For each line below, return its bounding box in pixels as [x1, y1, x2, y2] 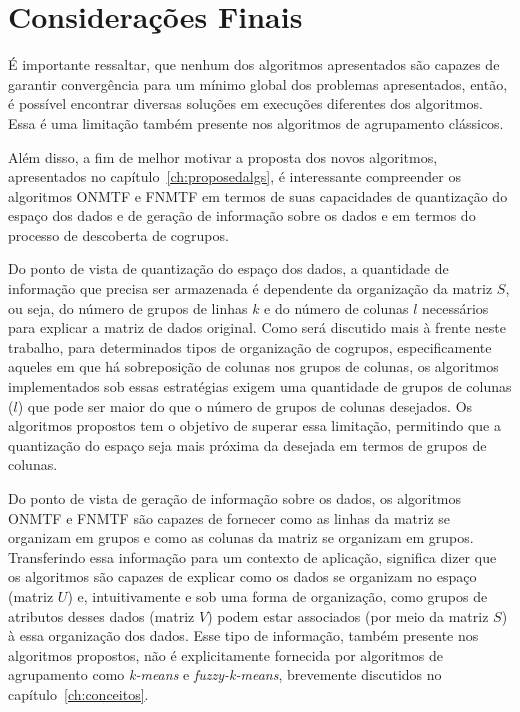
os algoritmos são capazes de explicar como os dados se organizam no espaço [8, 566, 477, 587]
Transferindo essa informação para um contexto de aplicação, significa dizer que [8, 546, 497, 567]
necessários [422, 297, 489, 318]
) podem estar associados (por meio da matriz [207, 605, 489, 626]
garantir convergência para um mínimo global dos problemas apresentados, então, [8, 73, 508, 94]
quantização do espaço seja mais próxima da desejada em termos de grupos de [8, 434, 487, 455]
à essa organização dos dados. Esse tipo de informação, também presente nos [8, 625, 479, 646]
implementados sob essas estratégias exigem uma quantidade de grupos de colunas [8, 376, 512, 397]
